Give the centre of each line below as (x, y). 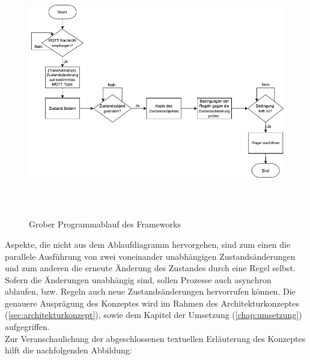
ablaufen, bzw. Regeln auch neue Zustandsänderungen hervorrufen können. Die (150, 291)
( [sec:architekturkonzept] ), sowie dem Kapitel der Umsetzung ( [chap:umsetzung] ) (153, 315)
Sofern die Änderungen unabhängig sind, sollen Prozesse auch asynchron (138, 279)
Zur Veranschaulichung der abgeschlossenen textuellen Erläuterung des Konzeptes (155, 338)
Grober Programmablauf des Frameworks (105, 224)
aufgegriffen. (27, 327)
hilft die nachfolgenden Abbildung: (68, 350)
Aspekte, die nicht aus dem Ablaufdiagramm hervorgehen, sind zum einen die (148, 244)
